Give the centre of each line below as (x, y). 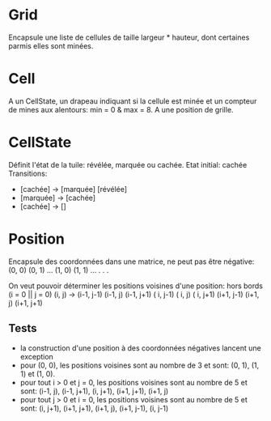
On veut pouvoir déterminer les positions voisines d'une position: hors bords (135, 286)
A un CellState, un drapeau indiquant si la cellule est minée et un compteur (133, 101)
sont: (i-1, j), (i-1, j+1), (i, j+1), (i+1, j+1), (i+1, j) (94, 391)
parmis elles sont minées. (51, 45)
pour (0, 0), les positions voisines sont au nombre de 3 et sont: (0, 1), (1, (140, 365)
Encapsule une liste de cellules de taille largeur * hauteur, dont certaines (129, 37)
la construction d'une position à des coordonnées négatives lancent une (140, 348)
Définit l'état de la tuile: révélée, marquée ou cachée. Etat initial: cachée (128, 164)
